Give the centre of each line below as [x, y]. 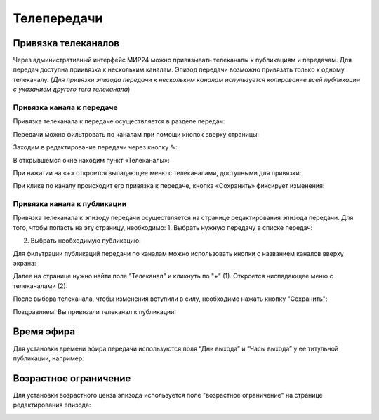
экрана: [25, 264]
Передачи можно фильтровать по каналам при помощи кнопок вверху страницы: [136, 134]
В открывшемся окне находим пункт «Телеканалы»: [91, 160]
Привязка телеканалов [66, 43]
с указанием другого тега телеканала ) [72, 89]
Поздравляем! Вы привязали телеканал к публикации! [95, 311]
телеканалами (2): [40, 286]
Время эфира [44, 332]
